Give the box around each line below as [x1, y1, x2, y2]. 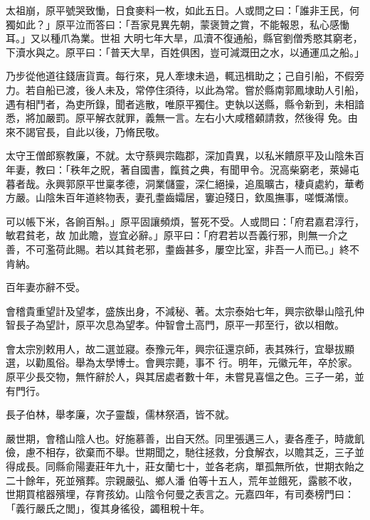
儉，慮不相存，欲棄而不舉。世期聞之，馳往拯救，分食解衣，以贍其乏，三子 [6, 445, 354, 460]
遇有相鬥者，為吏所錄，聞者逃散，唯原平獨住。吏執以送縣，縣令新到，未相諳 [6, 96, 364, 111]
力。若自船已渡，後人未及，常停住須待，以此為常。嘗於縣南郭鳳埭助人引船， [6, 82, 364, 97]
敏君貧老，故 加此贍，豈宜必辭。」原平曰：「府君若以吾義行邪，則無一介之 [6, 228, 348, 243]
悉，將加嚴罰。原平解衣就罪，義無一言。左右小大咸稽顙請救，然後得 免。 [6, 110, 348, 125]
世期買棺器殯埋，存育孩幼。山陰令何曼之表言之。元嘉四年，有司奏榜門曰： [6, 487, 354, 502]
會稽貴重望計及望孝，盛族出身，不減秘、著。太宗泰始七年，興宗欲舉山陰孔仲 [6, 303, 364, 318]
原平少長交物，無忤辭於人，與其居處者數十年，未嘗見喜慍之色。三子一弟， [6, 369, 354, 384]
